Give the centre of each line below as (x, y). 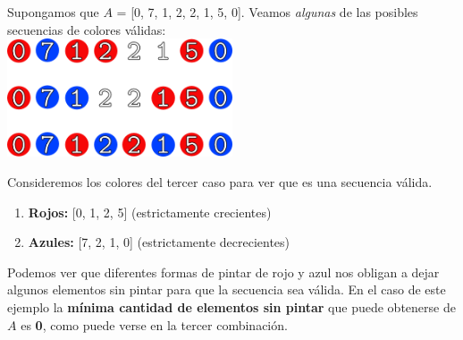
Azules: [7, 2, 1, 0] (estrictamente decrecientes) (159, 242)
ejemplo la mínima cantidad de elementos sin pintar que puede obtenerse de (231, 306)
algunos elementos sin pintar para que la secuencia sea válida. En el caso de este (227, 289)
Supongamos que (53, 12)
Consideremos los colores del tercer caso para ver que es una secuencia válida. (220, 181)
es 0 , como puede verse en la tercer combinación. (154, 324)
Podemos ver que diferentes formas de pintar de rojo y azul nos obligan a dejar (223, 272)
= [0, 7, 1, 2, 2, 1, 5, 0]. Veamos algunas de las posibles (267, 12)
